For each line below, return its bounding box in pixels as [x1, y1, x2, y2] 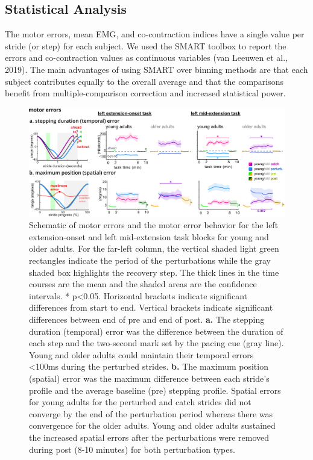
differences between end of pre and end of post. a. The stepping [29, 313, 265, 326]
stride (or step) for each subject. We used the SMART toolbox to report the [5, 39, 286, 52]
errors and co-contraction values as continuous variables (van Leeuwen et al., [5, 51, 288, 64]
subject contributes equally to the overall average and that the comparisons [5, 75, 284, 87]
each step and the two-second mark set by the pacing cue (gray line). [29, 337, 284, 349]
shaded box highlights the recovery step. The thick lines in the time [29, 266, 279, 278]
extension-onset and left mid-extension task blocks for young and [29, 230, 269, 243]
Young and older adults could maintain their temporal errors [29, 348, 254, 361]
